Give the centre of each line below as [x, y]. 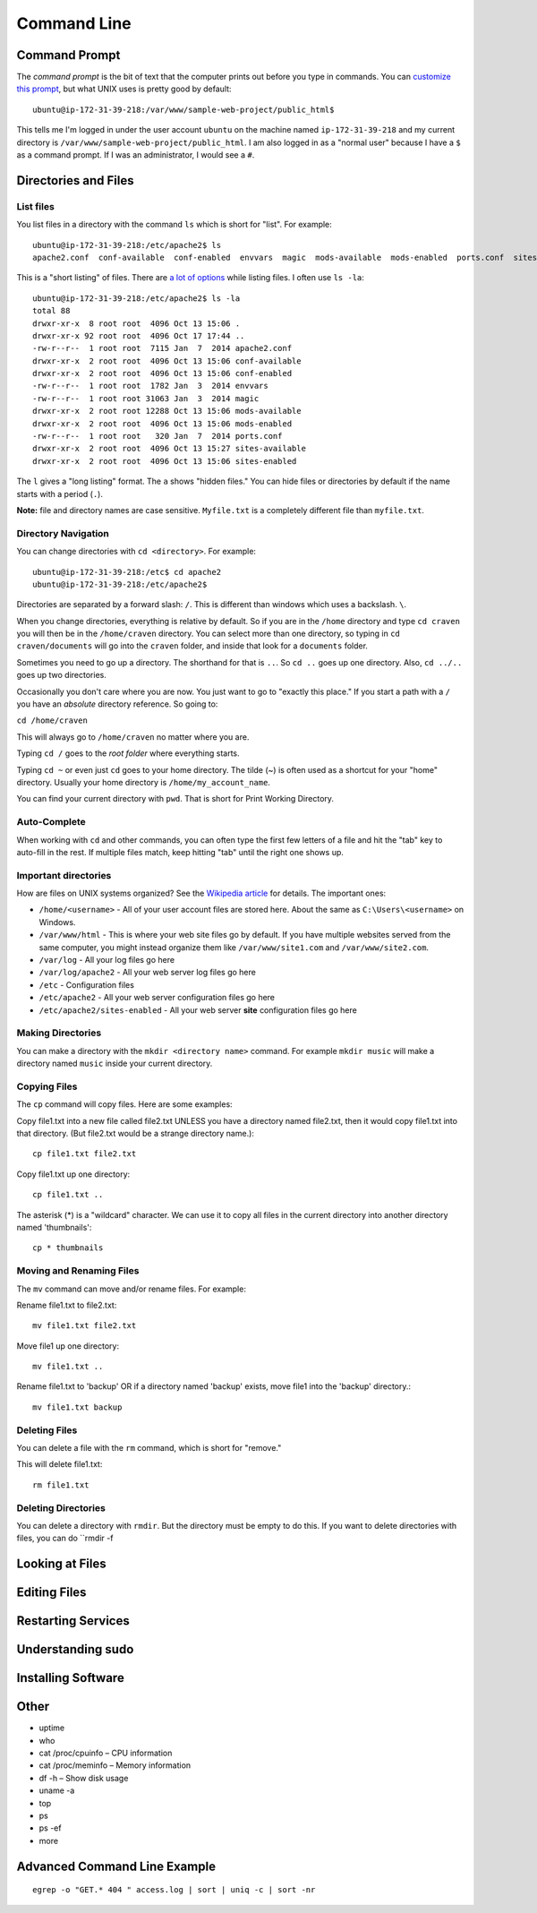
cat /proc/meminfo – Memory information [115, 1765]
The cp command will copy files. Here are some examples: [124, 1104]
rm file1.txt [61, 1485]
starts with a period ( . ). [60, 493]
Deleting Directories [61, 1507]
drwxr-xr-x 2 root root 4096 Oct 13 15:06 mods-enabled [162, 424]
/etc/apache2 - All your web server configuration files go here [157, 998]
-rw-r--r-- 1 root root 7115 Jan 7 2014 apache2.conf [162, 348]
